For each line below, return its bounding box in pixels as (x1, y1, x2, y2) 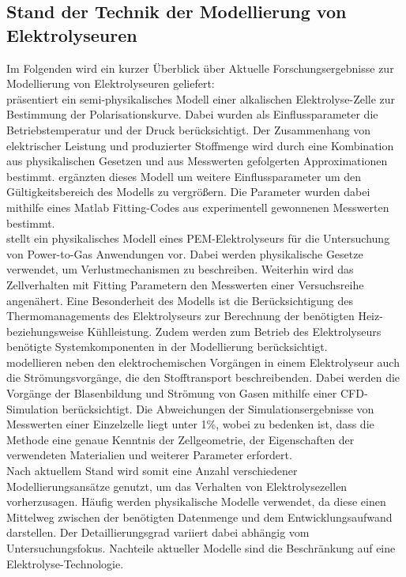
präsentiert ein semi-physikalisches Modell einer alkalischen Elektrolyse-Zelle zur (6, 90, 396, 107)
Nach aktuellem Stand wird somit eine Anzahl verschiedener (6, 462, 298, 479)
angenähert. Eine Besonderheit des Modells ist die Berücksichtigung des (6, 292, 354, 308)
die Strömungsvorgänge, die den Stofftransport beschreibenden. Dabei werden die (6, 369, 400, 386)
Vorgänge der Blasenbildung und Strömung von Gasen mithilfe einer (6, 385, 337, 402)
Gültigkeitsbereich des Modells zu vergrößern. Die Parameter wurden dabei (6, 183, 370, 200)
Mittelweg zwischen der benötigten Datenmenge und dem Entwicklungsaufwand (6, 508, 393, 525)
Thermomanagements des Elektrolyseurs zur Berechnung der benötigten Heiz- (6, 307, 383, 324)
